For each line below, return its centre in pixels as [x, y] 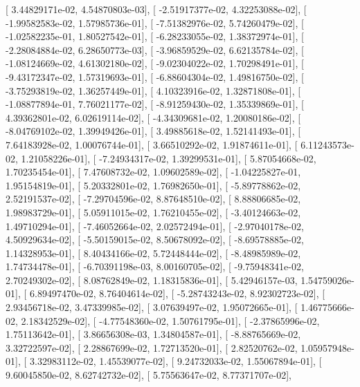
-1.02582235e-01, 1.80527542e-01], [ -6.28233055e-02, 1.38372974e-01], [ [155, 36]
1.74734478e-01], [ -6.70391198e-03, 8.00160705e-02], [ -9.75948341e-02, [155, 266]
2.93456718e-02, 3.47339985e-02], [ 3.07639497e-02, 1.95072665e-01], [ [152, 307]
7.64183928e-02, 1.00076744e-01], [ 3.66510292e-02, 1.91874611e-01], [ [152, 144]
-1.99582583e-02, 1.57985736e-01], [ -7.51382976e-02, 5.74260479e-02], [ [155, 22]
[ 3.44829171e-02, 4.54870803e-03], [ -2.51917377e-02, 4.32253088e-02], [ [156, 9]
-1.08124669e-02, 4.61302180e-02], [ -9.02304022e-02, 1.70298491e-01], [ [155, 63]
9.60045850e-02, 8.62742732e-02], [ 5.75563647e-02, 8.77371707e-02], [148, 375]
